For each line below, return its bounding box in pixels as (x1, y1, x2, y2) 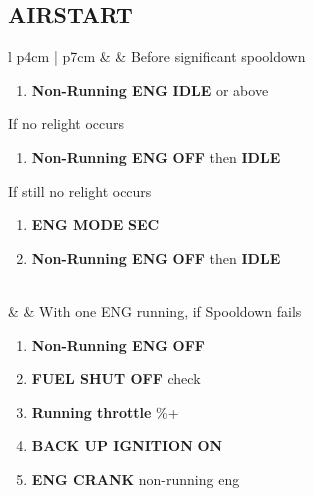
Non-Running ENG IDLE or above (31, 79, 269, 100)
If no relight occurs (8, 113, 125, 134)
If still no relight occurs (8, 180, 152, 201)
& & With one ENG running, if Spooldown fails (8, 300, 302, 321)
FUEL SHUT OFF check (31, 368, 201, 389)
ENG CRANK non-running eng (31, 468, 240, 489)
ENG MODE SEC (31, 214, 160, 235)
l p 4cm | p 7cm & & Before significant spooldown (8, 46, 306, 67)
